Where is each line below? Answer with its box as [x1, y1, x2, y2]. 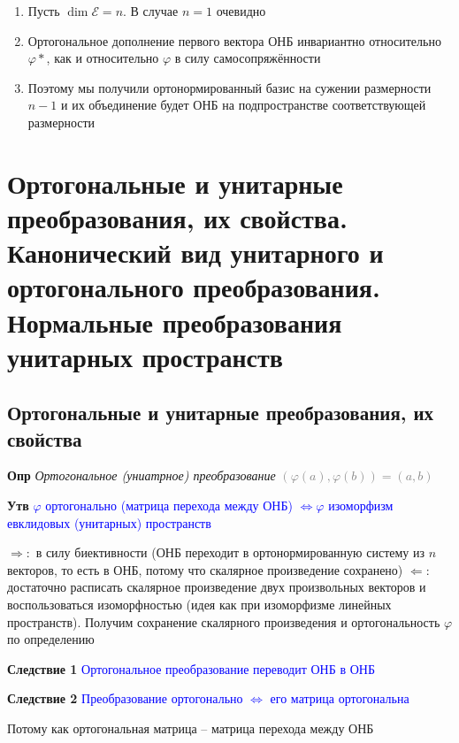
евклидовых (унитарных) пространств [7, 513, 211, 532]
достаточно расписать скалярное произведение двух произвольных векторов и [7, 578, 426, 596]
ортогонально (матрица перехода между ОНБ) [45, 496, 293, 515]
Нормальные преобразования [7, 303, 342, 340]
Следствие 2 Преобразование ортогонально [7, 689, 243, 708]
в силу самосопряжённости [174, 49, 321, 67]
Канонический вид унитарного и [7, 234, 384, 271]
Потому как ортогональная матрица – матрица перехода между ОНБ [7, 719, 374, 737]
